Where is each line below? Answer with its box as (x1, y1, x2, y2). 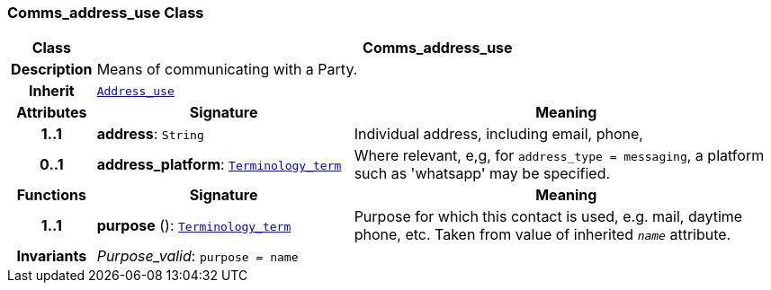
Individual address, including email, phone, (354, 125, 643, 144)
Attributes (16, 103, 87, 122)
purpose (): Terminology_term (96, 216, 291, 235)
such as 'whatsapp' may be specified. (354, 164, 611, 183)
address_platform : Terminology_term (96, 155, 342, 174)
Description (11, 60, 93, 79)
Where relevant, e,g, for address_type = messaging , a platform (354, 146, 765, 165)
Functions (16, 186, 86, 205)
